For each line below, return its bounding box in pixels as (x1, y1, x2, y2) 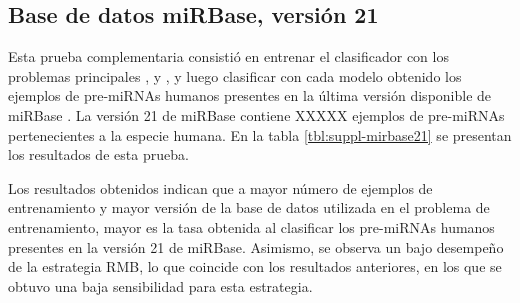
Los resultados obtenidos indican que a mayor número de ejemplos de (8, 177, 433, 198)
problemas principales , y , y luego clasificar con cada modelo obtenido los (8, 65, 462, 86)
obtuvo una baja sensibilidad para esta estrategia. (8, 275, 313, 296)
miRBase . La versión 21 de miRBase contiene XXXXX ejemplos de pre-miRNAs (8, 104, 505, 125)
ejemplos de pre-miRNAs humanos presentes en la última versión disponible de (8, 85, 492, 106)
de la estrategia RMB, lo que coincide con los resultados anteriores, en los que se (8, 256, 502, 277)
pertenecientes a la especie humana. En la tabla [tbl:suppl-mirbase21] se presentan (8, 124, 512, 145)
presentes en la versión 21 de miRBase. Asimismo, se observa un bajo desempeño (8, 236, 504, 257)
